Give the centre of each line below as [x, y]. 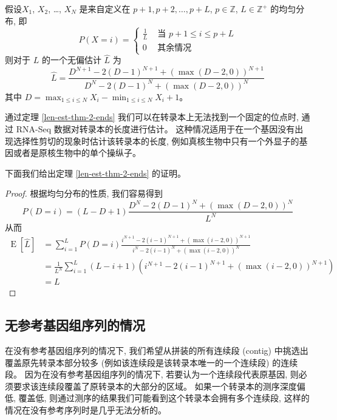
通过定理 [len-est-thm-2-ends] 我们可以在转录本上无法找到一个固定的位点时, [152, 117]
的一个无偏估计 [71, 60]
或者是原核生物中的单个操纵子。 [77, 153]
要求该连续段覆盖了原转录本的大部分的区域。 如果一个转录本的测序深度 [155, 386]
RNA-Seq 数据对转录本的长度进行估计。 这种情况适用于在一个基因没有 [155, 129]
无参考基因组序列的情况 [75, 325]
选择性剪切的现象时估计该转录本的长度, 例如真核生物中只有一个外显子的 [156, 141]
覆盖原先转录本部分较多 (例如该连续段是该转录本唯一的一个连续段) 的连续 [151, 362]
